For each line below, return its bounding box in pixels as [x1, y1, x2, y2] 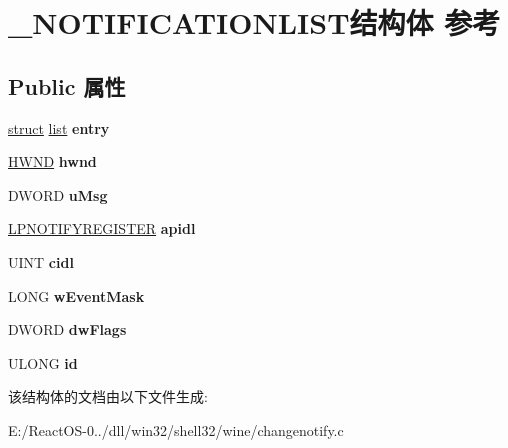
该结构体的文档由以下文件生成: [8, 386, 208, 407]
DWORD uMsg [8, 184, 108, 205]
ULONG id [8, 352, 78, 373]
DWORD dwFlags [8, 319, 127, 340]
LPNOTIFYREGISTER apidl [8, 218, 196, 239]
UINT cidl [8, 251, 74, 272]
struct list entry [8, 117, 110, 138]
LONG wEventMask [8, 285, 145, 306]
